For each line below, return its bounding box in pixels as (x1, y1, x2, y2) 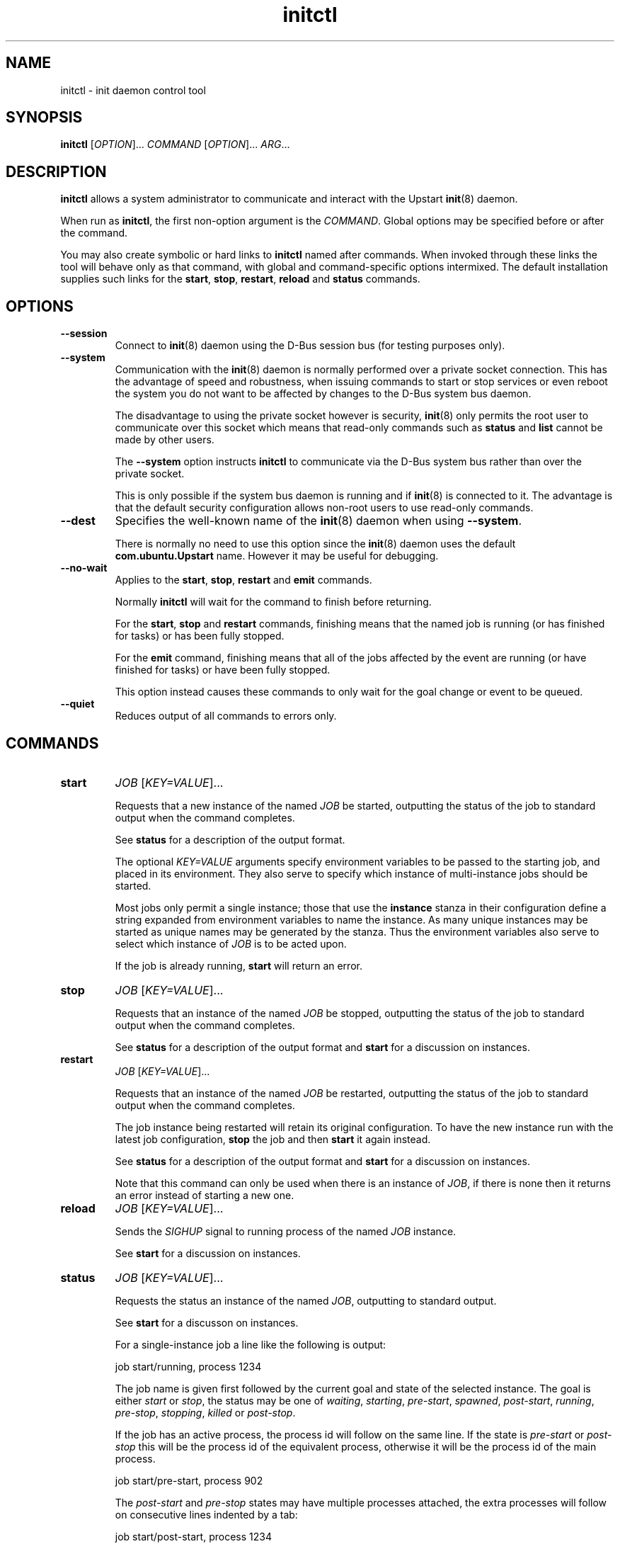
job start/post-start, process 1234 (115, 1530, 272, 1543)
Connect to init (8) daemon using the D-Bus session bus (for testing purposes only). (115, 339, 505, 352)
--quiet (60, 698, 95, 710)
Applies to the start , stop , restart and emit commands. (115, 574, 372, 586)
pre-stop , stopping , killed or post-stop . (115, 1406, 296, 1419)
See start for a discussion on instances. (115, 1247, 301, 1259)
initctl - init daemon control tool (60, 84, 206, 96)
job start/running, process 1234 (115, 1360, 262, 1373)
